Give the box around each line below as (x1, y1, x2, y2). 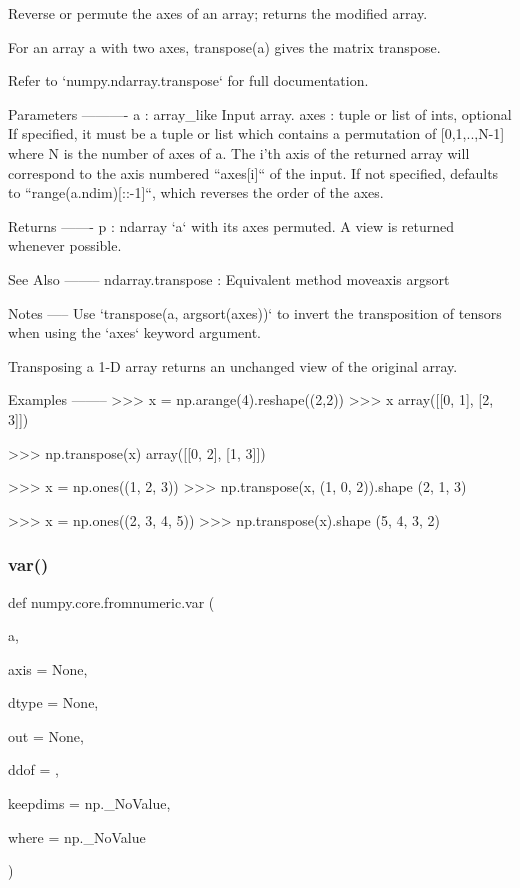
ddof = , (8, 759, 59, 780)
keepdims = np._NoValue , (8, 793, 171, 814)
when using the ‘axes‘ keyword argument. (8, 322, 262, 343)
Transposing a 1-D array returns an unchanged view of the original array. (8, 355, 458, 376)
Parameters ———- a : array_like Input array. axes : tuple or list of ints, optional (8, 103, 512, 124)
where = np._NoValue (8, 826, 146, 847)
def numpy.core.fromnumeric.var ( (8, 591, 215, 612)
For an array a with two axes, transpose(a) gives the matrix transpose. (8, 36, 441, 57)
